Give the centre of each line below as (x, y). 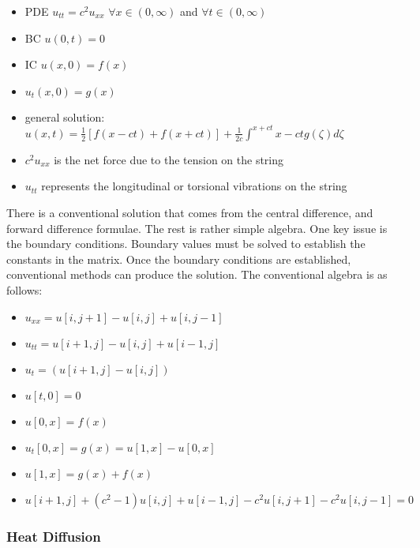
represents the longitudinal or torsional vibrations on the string (194, 186)
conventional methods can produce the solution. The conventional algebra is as (197, 274)
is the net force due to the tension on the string (169, 159)
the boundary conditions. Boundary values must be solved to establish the (186, 244)
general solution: (65, 116)
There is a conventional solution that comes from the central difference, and (190, 213)
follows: (24, 290)
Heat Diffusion (54, 536)
